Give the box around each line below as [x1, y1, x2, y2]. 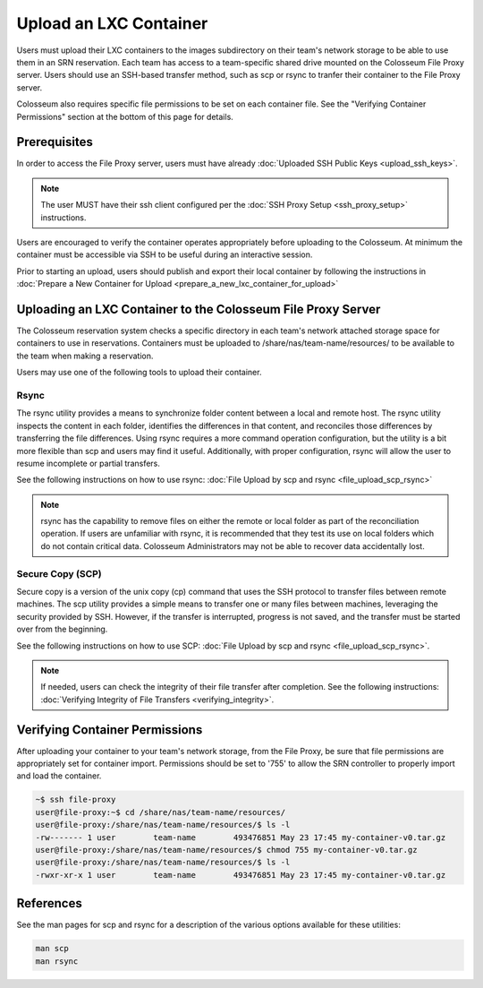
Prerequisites [16, 134, 93, 150]
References [16, 896, 82, 911]
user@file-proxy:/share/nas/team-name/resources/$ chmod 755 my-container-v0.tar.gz [35, 845, 418, 855]
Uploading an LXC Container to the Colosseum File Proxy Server [16, 301, 381, 317]
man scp [35, 943, 69, 954]
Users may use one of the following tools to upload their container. [16, 367, 262, 378]
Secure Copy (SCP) [16, 567, 102, 580]
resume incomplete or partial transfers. [16, 458, 161, 468]
